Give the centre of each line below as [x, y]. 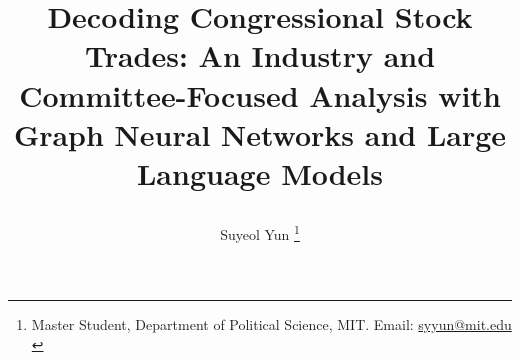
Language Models [259, 172]
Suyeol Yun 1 [260, 232]
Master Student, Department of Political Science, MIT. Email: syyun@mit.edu [271, 324]
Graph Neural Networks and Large [260, 133]
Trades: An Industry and [260, 55]
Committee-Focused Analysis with [260, 94]
